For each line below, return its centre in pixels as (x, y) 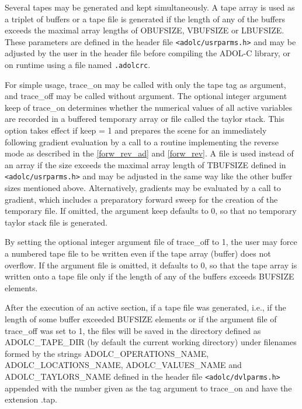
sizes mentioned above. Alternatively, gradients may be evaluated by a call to (143, 188)
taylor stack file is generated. (56, 222)
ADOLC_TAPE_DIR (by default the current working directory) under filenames (151, 342)
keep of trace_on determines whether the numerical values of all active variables (148, 107)
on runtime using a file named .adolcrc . (78, 65)
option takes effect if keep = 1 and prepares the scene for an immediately (136, 130)
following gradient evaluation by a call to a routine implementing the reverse (142, 142)
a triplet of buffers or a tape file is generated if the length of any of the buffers (145, 18)
